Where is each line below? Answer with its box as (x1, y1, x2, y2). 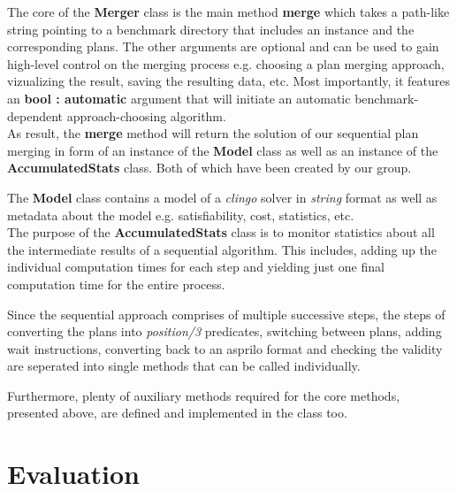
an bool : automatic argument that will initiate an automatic (7, 88, 351, 107)
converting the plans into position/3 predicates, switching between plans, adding (7, 322, 442, 341)
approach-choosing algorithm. (66, 106, 226, 125)
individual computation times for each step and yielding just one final (7, 257, 385, 276)
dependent (7, 106, 64, 125)
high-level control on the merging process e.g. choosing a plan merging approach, (7, 54, 445, 73)
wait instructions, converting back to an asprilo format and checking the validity (7, 339, 443, 357)
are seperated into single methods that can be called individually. (7, 357, 361, 375)
